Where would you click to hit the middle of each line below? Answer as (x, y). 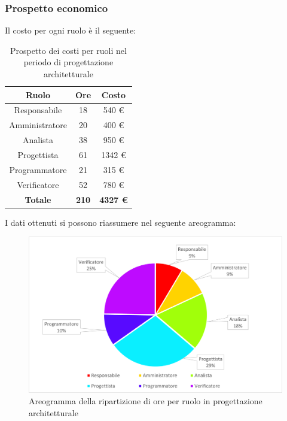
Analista (38, 140)
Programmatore (38, 169)
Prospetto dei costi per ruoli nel (68, 50)
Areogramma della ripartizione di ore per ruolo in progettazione (146, 401)
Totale (38, 199)
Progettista (38, 154)
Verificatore (38, 184)
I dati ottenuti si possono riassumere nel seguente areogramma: (120, 222)
